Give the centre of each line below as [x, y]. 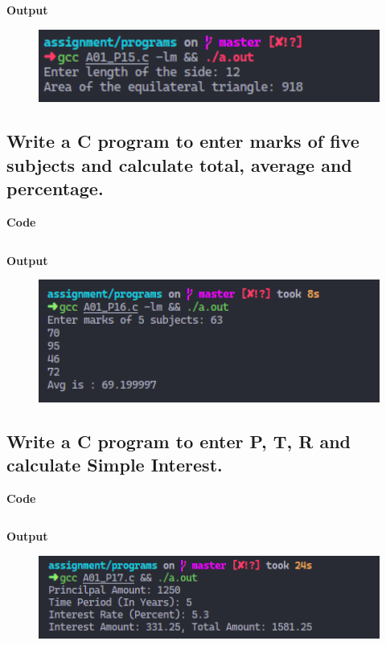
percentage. [55, 188]
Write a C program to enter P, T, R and [179, 441]
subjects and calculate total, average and [179, 164]
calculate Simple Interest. [115, 464]
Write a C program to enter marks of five [183, 141]
